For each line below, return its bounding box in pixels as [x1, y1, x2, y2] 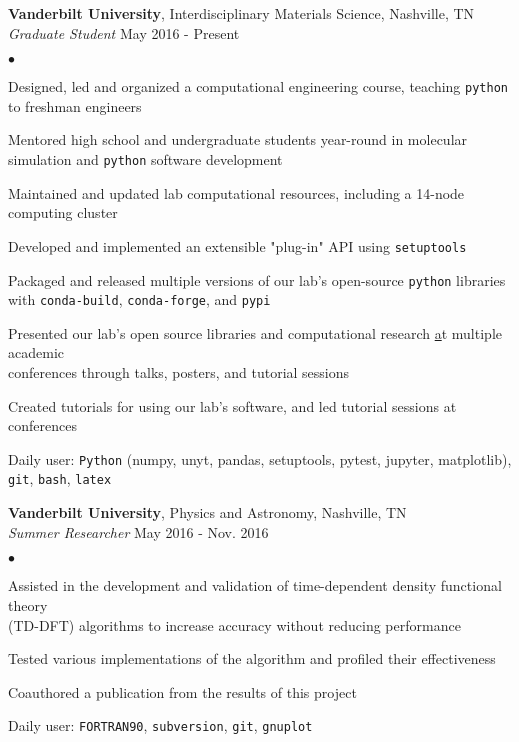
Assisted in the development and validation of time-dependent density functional [8, 575, 502, 596]
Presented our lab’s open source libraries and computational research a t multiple [8, 322, 502, 343]
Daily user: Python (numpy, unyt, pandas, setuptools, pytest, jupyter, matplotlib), [8, 448, 512, 469]
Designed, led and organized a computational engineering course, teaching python [8, 76, 508, 97]
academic [8, 342, 64, 363]
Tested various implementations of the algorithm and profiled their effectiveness [8, 648, 496, 669]
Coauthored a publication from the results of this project [8, 681, 357, 702]
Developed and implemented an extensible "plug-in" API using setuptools [8, 235, 467, 256]
